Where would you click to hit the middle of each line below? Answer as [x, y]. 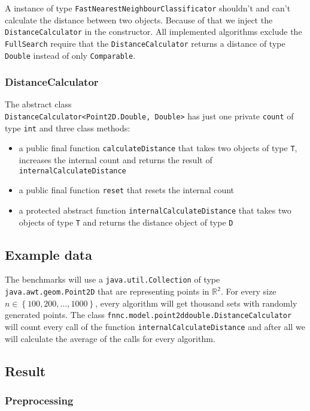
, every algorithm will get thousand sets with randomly [196, 303]
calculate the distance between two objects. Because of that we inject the [139, 19]
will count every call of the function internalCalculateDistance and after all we [155, 326]
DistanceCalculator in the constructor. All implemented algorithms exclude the [154, 31]
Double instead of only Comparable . [70, 55]
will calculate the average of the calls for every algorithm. [110, 338]
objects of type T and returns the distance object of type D [126, 222]
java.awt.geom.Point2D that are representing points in [107, 291]
